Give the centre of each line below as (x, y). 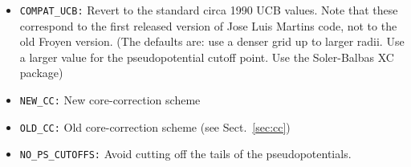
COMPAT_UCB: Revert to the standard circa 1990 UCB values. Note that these (209, 10)
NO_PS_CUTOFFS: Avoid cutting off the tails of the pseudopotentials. (185, 154)
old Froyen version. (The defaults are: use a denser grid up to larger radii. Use (212, 41)
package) (41, 73)
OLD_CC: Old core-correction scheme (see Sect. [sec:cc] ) (155, 126)
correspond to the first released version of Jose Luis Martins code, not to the (208, 25)
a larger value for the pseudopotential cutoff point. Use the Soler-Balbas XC (207, 57)
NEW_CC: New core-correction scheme (110, 100)
